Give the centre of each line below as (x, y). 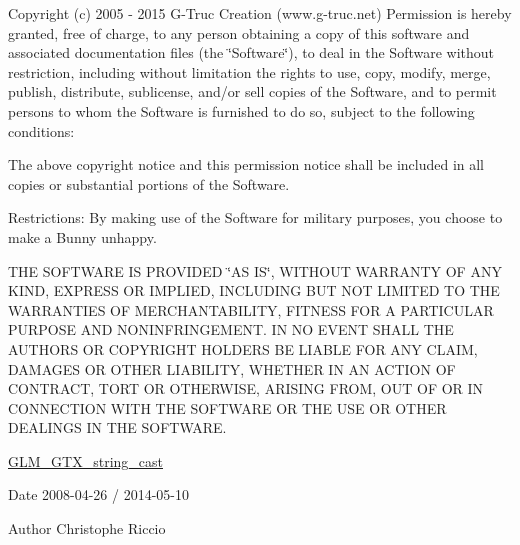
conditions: (41, 130)
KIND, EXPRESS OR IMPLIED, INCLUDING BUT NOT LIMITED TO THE (254, 290)
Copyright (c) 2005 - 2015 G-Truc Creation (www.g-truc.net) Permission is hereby (260, 13)
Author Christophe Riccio (87, 528)
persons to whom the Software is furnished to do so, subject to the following (241, 110)
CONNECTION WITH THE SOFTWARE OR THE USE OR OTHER (227, 407)
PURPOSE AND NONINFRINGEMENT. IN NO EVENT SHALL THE (231, 329)
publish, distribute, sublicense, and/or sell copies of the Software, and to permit (252, 91)
